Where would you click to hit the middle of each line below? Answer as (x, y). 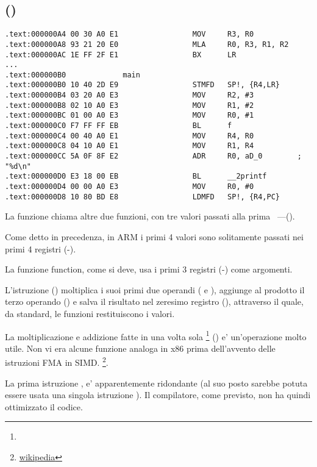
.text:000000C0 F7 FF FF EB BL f (119, 126)
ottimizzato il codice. (44, 406)
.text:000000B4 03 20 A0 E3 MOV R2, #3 (130, 95)
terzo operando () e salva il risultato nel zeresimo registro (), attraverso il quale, (154, 301)
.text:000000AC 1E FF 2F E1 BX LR (121, 55)
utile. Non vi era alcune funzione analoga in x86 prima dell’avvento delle (140, 348)
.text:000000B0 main (73, 75)
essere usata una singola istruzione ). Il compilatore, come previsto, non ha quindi (158, 395)
